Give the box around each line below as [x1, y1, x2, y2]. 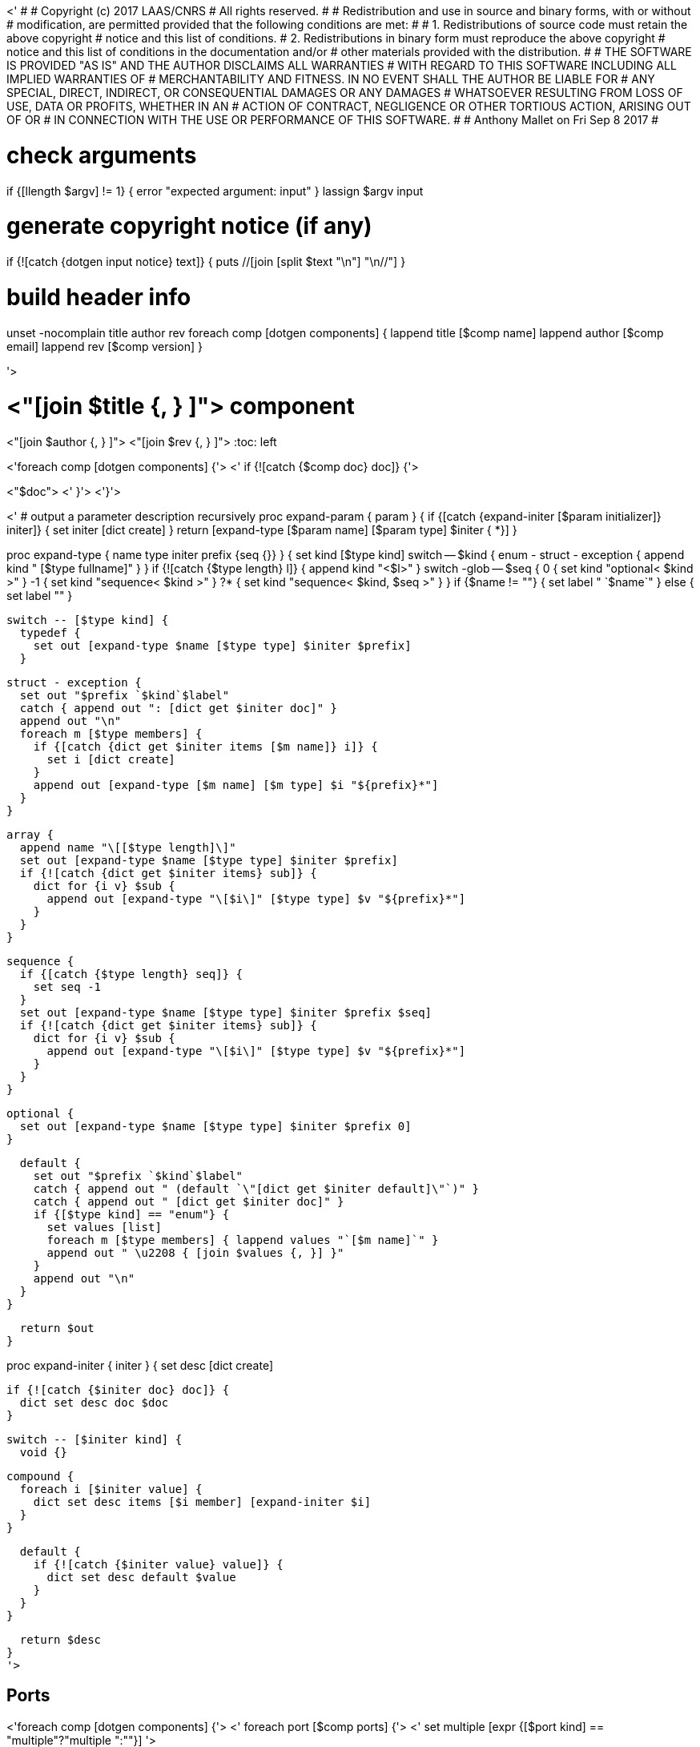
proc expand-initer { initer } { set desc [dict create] [6, 1359, 274, 1372]
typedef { [19, 626, 81, 639]
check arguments [6, 141, 197, 169]
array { [6, 828, 54, 841]
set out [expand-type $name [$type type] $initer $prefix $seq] [19, 1006, 432, 1019]
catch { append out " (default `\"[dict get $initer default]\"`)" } [33, 1182, 480, 1195]
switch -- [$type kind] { [6, 614, 169, 626]
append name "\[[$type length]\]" [19, 841, 236, 854]
